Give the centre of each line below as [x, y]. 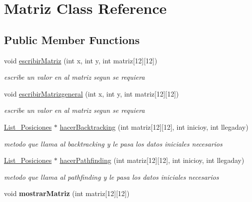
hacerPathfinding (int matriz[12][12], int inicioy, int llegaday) [152, 160]
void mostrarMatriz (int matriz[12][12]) [67, 193]
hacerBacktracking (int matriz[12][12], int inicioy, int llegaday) [154, 126]
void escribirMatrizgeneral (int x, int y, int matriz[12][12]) [92, 93]
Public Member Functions [72, 39]
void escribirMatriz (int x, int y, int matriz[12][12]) [81, 60]
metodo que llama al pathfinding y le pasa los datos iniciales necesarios [111, 177]
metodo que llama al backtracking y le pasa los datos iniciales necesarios [113, 143]
